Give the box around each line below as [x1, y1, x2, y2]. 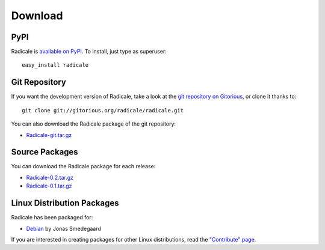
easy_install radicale [22, 62, 89, 69]
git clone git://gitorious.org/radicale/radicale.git [22, 107, 184, 114]
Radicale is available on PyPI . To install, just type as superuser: [11, 48, 167, 55]
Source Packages [11, 147, 78, 157]
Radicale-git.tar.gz [26, 131, 72, 138]
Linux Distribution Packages [11, 198, 119, 209]
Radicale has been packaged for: [11, 214, 93, 221]
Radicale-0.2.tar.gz [26, 174, 74, 181]
